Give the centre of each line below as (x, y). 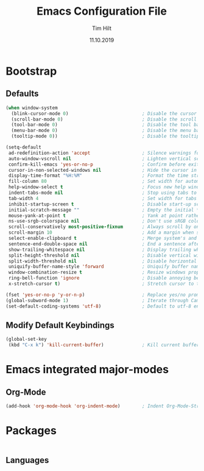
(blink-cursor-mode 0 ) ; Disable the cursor (104, 113)
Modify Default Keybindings (60, 325)
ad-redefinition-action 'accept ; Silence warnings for (105, 153)
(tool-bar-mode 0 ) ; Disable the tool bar (107, 125)
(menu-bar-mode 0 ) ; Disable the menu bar (107, 131)
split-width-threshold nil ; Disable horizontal (103, 261)
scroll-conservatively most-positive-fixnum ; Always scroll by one (105, 227)
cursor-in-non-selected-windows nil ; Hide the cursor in (103, 170)
